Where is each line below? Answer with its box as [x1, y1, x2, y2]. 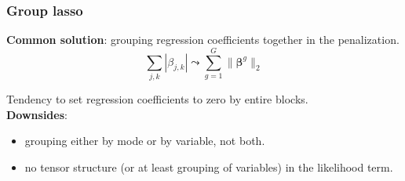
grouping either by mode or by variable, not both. [24, 132, 265, 149]
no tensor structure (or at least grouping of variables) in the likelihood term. [24, 158, 393, 175]
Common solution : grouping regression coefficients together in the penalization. [6, 31, 400, 48]
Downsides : [6, 106, 67, 122]
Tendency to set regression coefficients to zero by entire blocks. [6, 90, 308, 107]
